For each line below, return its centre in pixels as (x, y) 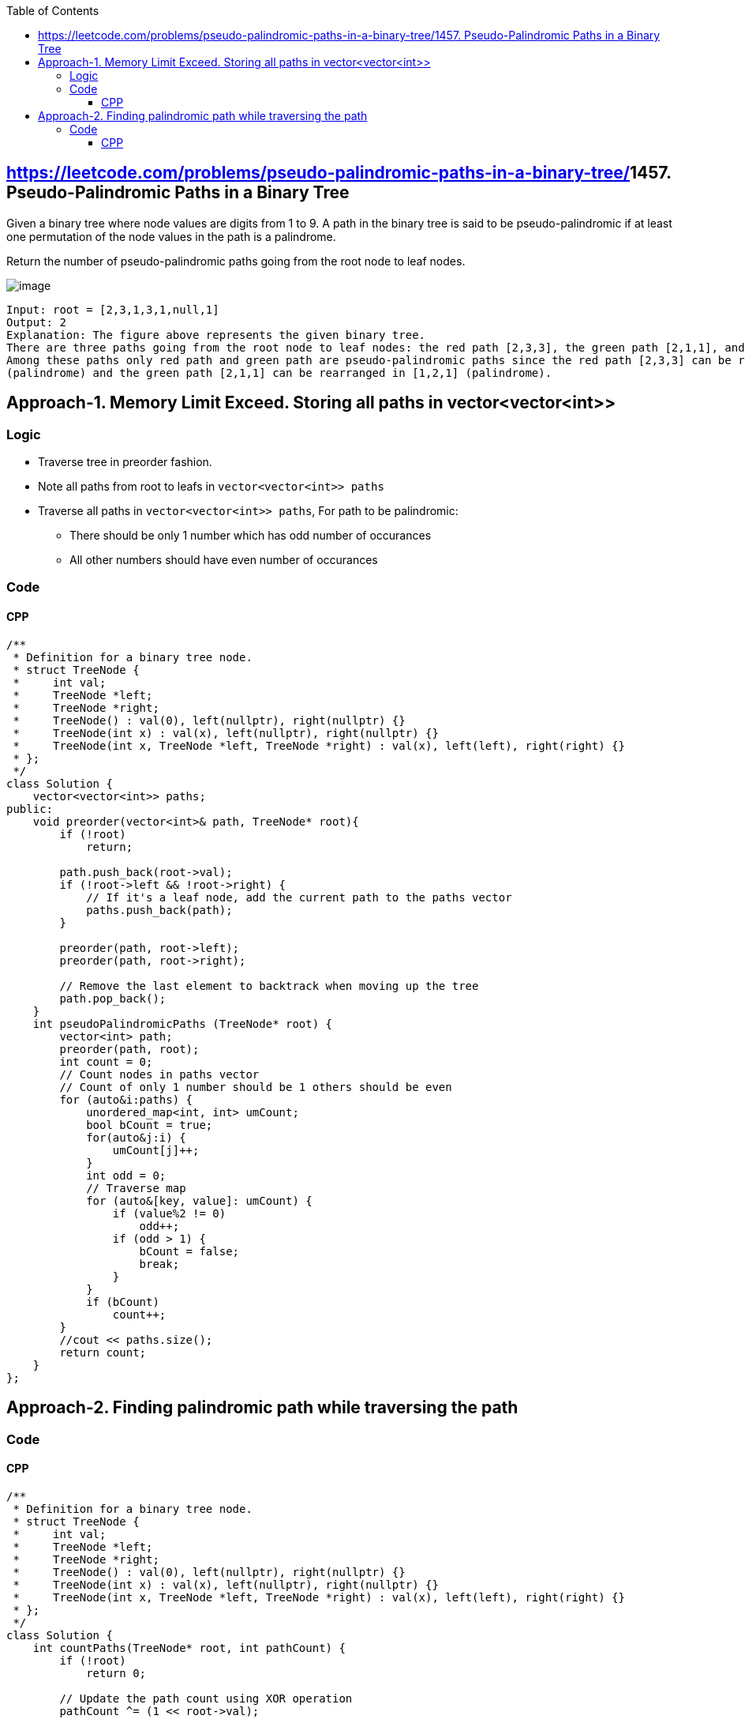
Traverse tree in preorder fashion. (125, 462)
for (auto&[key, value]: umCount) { (199, 1200)
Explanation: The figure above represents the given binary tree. (216, 335)
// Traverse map (136, 1188)
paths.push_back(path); (159, 910)
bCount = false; (189, 1251)
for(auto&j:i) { (136, 1137)
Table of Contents (53, 11)
